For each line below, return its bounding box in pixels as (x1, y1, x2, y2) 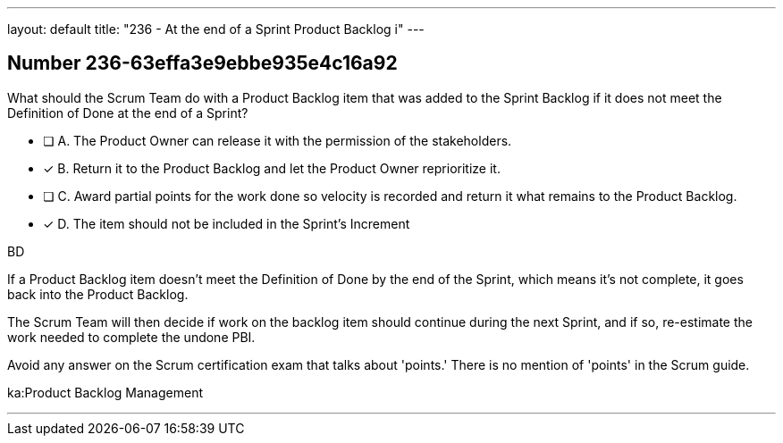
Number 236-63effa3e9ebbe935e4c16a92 (7, 52, 398, 75)
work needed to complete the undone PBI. (7, 329, 256, 345)
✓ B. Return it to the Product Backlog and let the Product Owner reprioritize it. (43, 160, 501, 176)
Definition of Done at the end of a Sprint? (7, 104, 248, 121)
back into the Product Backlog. (7, 286, 189, 302)
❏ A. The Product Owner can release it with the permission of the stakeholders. (43, 132, 512, 148)
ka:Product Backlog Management (7, 384, 203, 400)
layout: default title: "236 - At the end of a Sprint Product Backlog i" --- (7, 21, 425, 37)
